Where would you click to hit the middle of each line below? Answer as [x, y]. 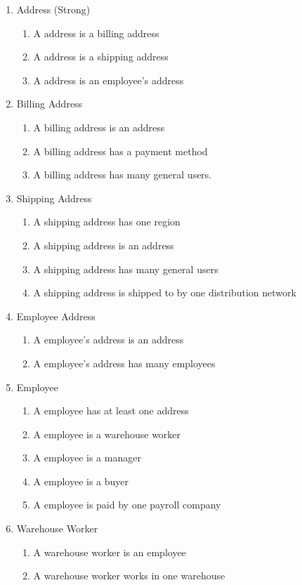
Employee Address [56, 316]
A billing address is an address [99, 127]
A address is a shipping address [101, 57]
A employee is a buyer [81, 481]
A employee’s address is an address [109, 340]
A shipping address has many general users [126, 269]
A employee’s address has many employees [124, 363]
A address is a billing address [96, 33]
